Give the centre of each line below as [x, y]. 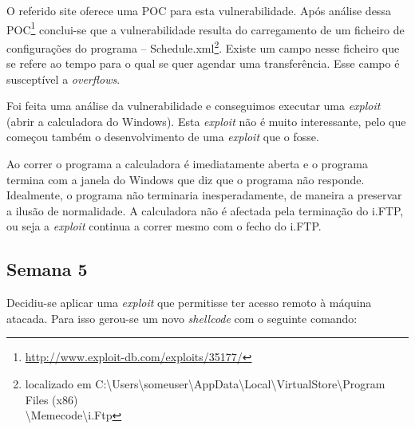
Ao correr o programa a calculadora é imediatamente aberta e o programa [187, 164]
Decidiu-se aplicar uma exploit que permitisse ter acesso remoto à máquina [189, 303]
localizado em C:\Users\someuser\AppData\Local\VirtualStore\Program [205, 384]
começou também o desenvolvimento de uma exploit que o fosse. [163, 137]
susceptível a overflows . [63, 79]
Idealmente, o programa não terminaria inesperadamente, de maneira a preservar [204, 195]
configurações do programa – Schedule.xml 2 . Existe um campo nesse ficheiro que [203, 46]
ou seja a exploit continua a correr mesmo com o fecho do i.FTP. [164, 226]
